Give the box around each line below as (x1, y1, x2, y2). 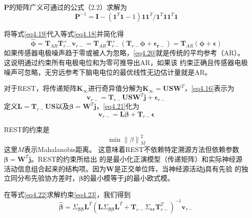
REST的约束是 (4, 124, 50, 134)
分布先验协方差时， (17, 173, 79, 183)
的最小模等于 (83, 173, 125, 183)
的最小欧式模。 (126, 173, 174, 183)
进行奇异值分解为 (88, 83, 143, 93)
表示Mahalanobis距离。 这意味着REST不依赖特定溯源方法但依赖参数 (24, 144, 239, 154)
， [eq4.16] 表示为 (184, 83, 234, 93)
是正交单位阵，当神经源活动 (114, 163, 203, 173)
